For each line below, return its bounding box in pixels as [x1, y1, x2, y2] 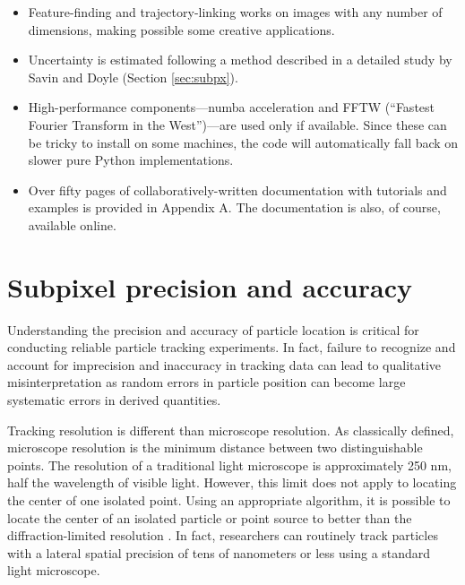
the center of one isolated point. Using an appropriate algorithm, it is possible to [7, 491, 451, 509]
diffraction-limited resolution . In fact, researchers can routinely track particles [7, 526, 438, 545]
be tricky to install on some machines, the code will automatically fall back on [28, 133, 459, 151]
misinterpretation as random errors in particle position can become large [7, 373, 406, 391]
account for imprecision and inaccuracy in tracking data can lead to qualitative [7, 355, 442, 374]
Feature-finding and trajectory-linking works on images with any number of [28, 3, 443, 21]
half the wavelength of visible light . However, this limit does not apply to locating [7, 473, 457, 492]
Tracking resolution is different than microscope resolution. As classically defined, [7, 420, 454, 439]
